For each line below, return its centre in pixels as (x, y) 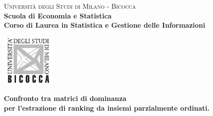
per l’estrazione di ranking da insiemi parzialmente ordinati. (107, 108)
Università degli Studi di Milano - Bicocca (70, 6)
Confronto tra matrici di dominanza (65, 98)
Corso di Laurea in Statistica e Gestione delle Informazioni (105, 25)
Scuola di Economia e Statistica (58, 15)
